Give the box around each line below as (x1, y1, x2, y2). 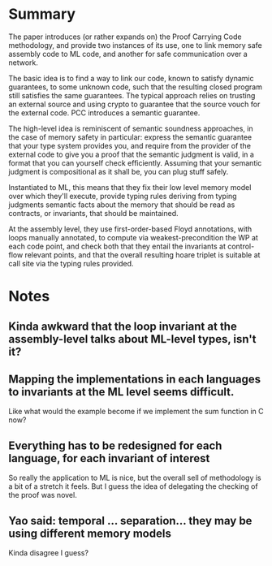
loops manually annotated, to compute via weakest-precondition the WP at (8, 232, 258, 242)
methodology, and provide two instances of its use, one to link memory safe (8, 40, 262, 50)
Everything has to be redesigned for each (8, 439, 222, 452)
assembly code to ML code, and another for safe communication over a (8, 49, 248, 58)
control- (227, 241, 255, 251)
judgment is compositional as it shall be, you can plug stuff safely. (8, 166, 229, 176)
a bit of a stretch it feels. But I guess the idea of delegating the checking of (8, 482, 258, 491)
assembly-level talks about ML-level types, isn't (8, 332, 257, 346)
